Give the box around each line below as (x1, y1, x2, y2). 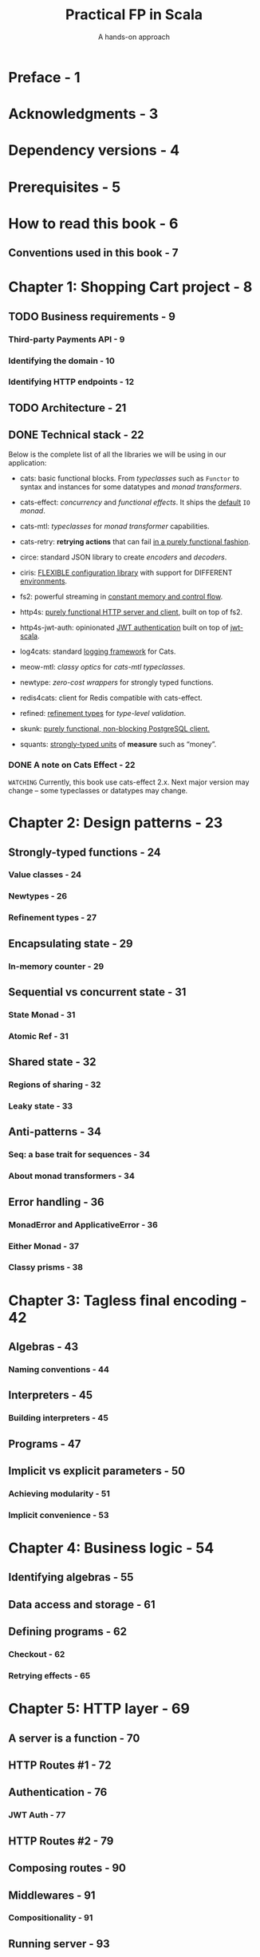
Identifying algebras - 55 (8, 1571, 134, 1584)
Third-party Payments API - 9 (8, 334, 125, 345)
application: (8, 457, 47, 468)
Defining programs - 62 (8, 1625, 128, 1639)
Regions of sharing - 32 (8, 1079, 101, 1090)
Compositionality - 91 (8, 1912, 93, 1923)
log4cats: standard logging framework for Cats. (19, 646, 176, 656)
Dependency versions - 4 (8, 141, 180, 160)
